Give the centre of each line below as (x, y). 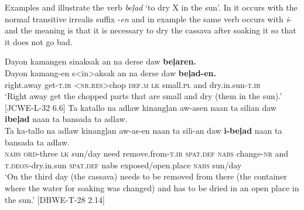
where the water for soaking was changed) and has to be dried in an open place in (152, 187)
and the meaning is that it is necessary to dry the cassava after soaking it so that (151, 30)
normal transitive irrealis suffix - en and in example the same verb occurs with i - (148, 18)
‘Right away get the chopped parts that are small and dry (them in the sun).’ (144, 96)
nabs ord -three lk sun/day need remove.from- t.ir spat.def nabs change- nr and (147, 153)
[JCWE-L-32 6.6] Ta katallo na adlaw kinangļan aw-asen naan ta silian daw (141, 107)
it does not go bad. (39, 41)
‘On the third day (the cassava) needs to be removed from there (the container (146, 176)
